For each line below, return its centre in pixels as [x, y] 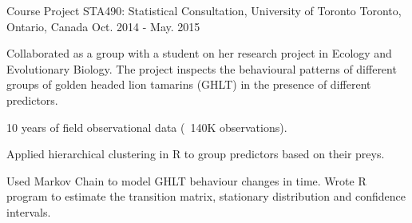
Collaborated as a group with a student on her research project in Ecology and [199, 53]
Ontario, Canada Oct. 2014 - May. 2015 [103, 26]
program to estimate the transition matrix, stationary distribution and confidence [206, 196]
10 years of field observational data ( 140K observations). [147, 127]
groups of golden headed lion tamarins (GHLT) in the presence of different [189, 84]
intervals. [29, 211]
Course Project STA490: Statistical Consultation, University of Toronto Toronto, [204, 10]
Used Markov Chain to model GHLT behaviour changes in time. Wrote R [186, 180]
